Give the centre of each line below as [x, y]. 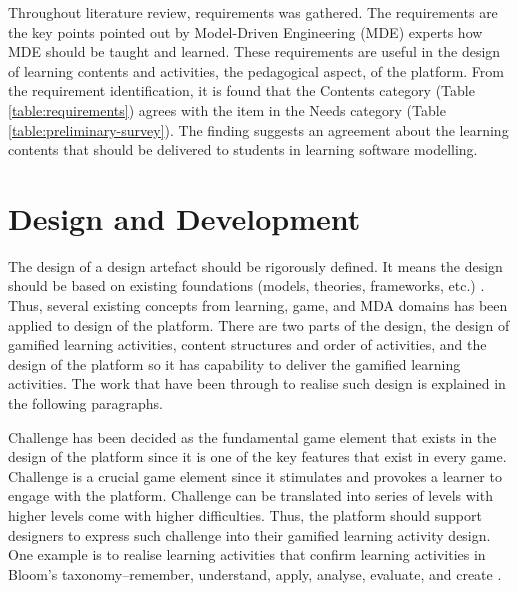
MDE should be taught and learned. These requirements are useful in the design [254, 51]
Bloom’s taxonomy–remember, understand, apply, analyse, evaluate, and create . [255, 573]
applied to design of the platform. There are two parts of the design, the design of [259, 324]
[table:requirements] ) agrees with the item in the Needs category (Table [227, 109]
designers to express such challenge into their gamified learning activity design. [249, 534]
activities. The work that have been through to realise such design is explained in [257, 383]
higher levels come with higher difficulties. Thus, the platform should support [245, 515]
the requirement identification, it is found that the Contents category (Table [241, 90]
